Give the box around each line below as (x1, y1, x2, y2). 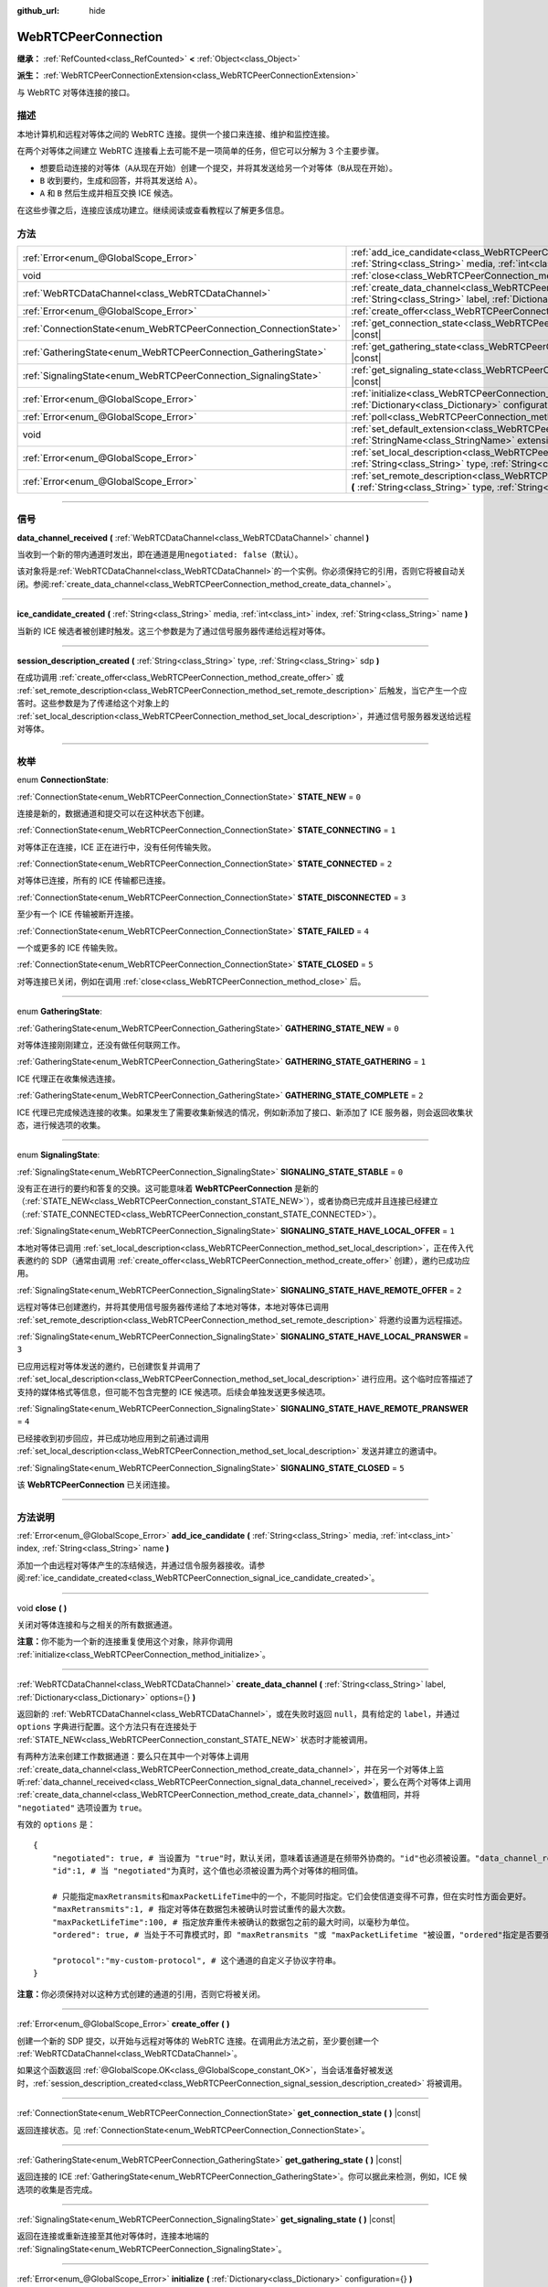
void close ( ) (16, 1602, 68, 1614)
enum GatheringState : (16, 1006, 102, 1017)
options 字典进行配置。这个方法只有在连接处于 (16, 1721, 197, 1733)
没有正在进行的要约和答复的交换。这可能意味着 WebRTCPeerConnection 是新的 (16, 1183, 319, 1194)
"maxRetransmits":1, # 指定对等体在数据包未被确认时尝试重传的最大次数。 (51, 1904, 351, 1915)
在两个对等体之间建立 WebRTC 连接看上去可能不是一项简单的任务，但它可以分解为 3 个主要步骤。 (16, 145, 385, 156)
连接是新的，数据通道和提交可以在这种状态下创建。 (16, 808, 209, 819)
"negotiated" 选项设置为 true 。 (16, 1802, 147, 1813)
